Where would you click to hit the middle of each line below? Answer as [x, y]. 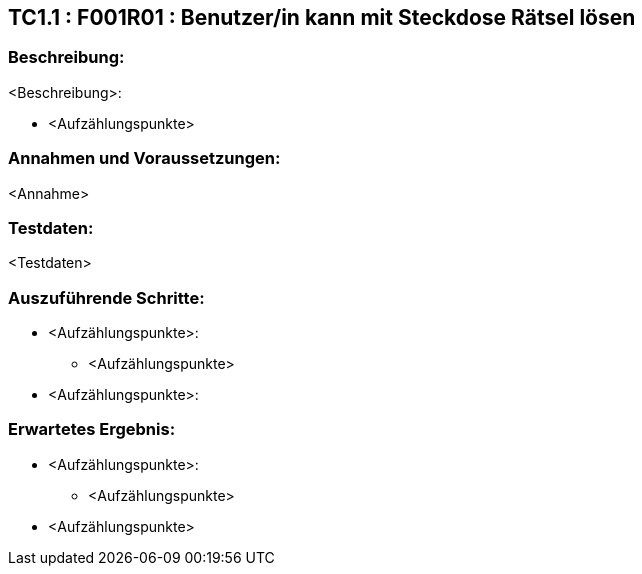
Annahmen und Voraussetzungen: [144, 158]
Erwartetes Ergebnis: [92, 429]
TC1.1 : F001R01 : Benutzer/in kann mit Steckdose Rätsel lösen [322, 17]
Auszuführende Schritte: [106, 297]
